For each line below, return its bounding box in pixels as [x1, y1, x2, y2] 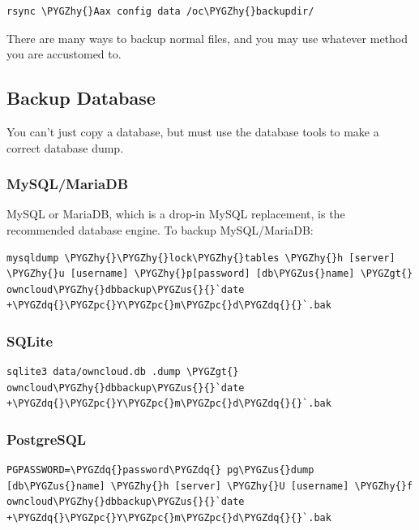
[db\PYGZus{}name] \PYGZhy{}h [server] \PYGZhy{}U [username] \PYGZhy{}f [6, 480, 413, 492]
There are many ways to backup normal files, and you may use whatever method [6, 29, 408, 46]
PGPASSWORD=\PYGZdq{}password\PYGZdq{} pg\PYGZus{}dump [6, 464, 314, 476]
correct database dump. [6, 139, 124, 156]
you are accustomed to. [6, 45, 122, 62]
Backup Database [6, 85, 156, 110]
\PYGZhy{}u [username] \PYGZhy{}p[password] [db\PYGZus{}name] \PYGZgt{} [6, 268, 413, 280]
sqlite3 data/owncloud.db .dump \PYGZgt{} [6, 366, 239, 378]
